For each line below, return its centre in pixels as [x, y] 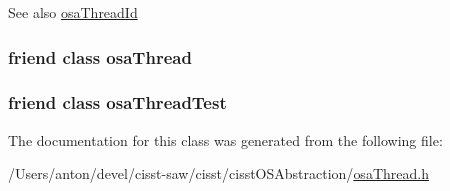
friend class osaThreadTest [117, 102]
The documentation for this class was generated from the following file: [225, 139]
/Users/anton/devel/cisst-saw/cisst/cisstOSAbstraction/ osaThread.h [218, 173]
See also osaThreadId [73, 12]
